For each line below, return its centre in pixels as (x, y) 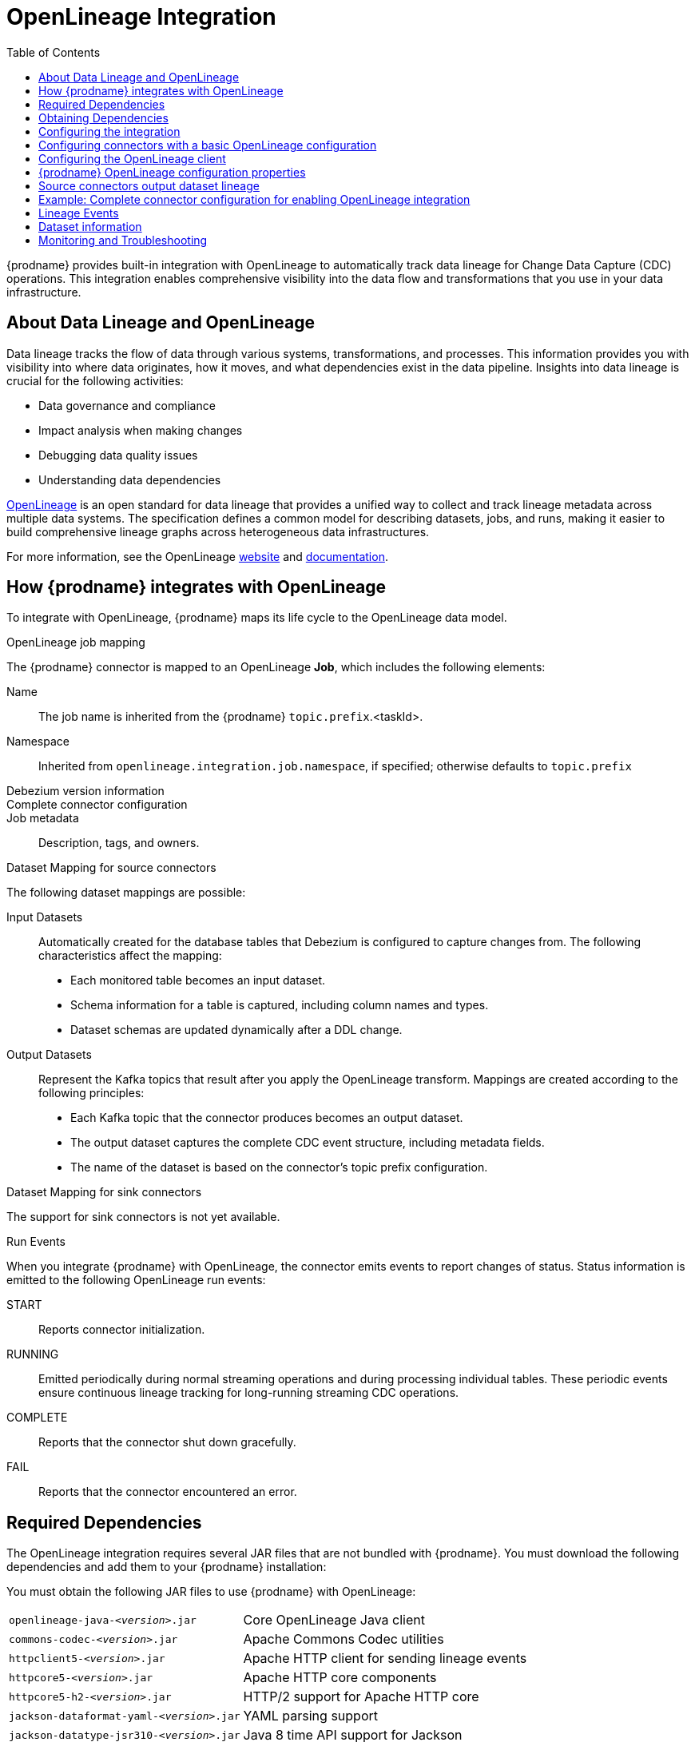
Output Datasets (49, 1055)
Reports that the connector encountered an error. (168, 1492)
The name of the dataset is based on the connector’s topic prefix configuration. (279, 1167)
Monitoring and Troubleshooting (123, 240)
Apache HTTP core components (340, 1678)
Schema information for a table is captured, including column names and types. (280, 1005)
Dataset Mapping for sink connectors (104, 1192)
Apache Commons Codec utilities (344, 1639)
